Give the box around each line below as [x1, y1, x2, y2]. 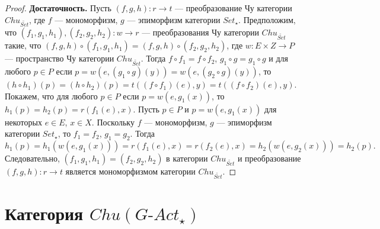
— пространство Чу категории [5, 52, 114, 64]
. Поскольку [91, 115, 135, 128]
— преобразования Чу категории [142, 26, 259, 38]
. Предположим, [238, 13, 296, 25]
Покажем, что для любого [5, 89, 98, 102]
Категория [5, 201, 84, 225]
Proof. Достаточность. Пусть [5, 2, 111, 14]
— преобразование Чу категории [175, 2, 292, 14]
